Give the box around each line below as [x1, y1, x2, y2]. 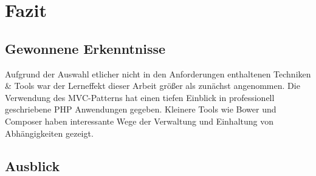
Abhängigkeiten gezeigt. [5, 126, 94, 139]
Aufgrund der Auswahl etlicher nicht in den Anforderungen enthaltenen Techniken [5, 67, 311, 80]
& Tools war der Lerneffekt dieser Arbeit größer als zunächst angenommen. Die [5, 79, 300, 92]
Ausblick [5, 156, 60, 175]
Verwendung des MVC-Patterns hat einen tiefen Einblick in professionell [5, 91, 275, 103]
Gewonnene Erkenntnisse [5, 39, 166, 57]
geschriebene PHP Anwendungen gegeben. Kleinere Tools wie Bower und [5, 103, 276, 116]
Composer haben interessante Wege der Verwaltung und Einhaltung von [5, 114, 274, 127]
